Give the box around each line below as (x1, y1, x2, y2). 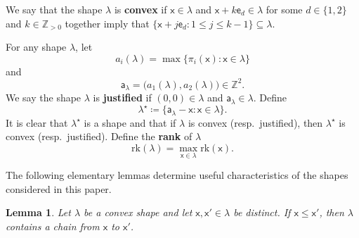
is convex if (114, 2, 167, 16)
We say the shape (6, 90, 81, 105)
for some (266, 2, 303, 16)
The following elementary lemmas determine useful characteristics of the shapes (6, 168, 348, 182)
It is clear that (6, 115, 68, 130)
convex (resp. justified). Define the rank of (6, 129, 192, 144)
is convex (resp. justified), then (188, 115, 323, 130)
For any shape (6, 39, 67, 54)
